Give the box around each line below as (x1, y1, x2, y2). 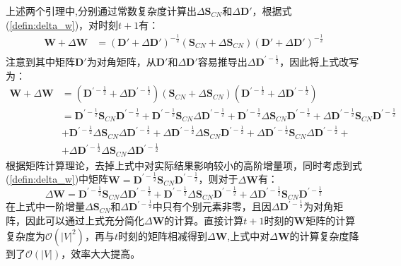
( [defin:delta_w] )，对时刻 (6, 17, 119, 32)
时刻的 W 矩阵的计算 (264, 213, 356, 228)
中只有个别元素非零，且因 (152, 199, 272, 214)
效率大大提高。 (71, 246, 141, 260)
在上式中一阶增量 (6, 199, 85, 214)
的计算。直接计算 (164, 213, 244, 228)
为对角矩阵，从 (86, 54, 156, 68)
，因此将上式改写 (279, 54, 359, 68)
